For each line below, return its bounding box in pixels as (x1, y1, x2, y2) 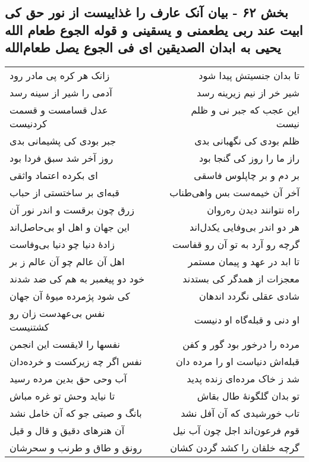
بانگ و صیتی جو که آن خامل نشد (10, 406, 142, 420)
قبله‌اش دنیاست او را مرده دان (176, 354, 299, 368)
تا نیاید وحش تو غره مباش (10, 388, 115, 403)
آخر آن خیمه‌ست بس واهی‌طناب (169, 185, 299, 199)
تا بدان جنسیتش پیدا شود (198, 68, 299, 82)
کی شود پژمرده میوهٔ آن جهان (10, 288, 130, 303)
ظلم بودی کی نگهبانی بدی (194, 133, 299, 147)
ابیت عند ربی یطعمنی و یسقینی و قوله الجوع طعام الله (5, 20, 303, 39)
